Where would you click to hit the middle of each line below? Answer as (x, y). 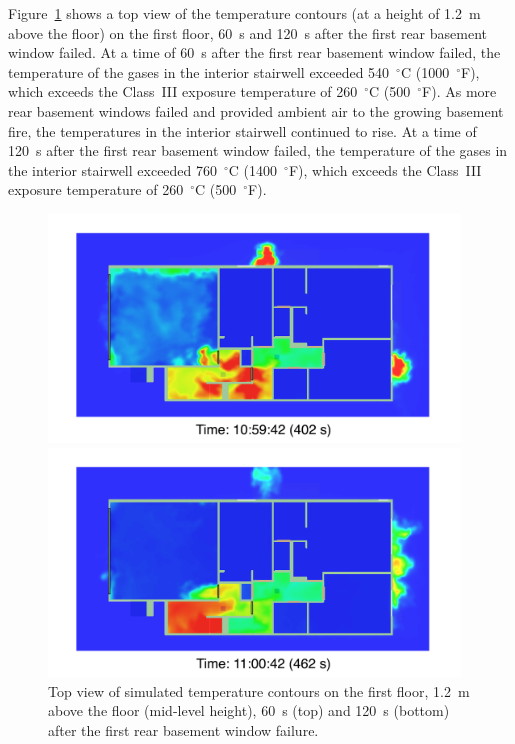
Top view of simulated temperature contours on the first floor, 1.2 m (259, 690)
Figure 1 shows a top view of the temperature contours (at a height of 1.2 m (244, 13)
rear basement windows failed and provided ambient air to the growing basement (256, 110)
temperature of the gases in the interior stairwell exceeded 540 (199, 71)
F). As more (459, 91)
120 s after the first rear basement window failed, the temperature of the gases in (258, 150)
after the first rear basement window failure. (183, 730)
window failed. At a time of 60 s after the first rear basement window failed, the (254, 52)
